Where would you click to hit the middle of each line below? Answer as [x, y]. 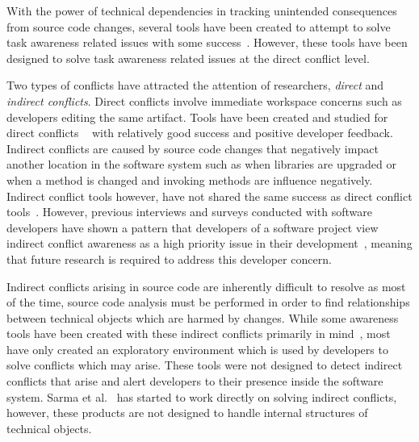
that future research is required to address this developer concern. [169, 259]
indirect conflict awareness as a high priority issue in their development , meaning [209, 243]
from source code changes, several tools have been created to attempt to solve [199, 26]
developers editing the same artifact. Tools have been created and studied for [197, 117]
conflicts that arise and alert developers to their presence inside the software [195, 381]
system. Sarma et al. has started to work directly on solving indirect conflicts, [202, 396]
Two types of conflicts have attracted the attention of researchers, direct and [195, 85]
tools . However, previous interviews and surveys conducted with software [189, 212]
